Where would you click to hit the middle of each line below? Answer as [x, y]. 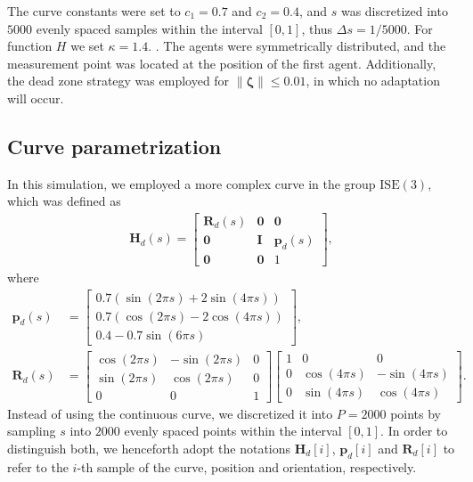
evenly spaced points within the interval [233, 431]
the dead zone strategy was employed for [118, 81]
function [30, 46]
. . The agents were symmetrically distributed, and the [297, 46]
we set [87, 46]
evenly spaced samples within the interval [149, 28]
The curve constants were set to [94, 11]
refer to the [38, 466]
